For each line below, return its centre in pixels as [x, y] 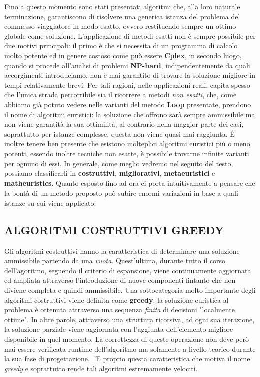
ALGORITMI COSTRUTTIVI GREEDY [114, 229]
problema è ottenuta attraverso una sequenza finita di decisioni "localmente [119, 310]
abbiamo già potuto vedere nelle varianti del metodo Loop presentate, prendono [128, 104]
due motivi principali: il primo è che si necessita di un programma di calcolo [121, 45]
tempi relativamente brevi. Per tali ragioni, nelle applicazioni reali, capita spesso [127, 84]
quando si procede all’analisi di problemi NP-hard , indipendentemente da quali [127, 65]
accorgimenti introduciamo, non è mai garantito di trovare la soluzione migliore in [130, 75]
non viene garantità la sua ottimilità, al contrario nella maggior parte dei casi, [124, 124]
